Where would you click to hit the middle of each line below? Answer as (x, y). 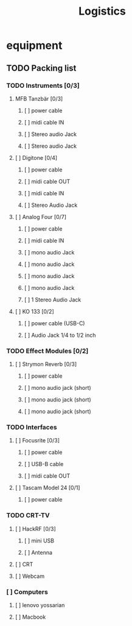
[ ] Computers (27, 592)
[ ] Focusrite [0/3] (37, 441)
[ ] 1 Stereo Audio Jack (53, 300)
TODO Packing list (41, 68)
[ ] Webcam (30, 576)
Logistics (102, 11)
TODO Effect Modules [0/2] (47, 351)
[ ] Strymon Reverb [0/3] (46, 364)
